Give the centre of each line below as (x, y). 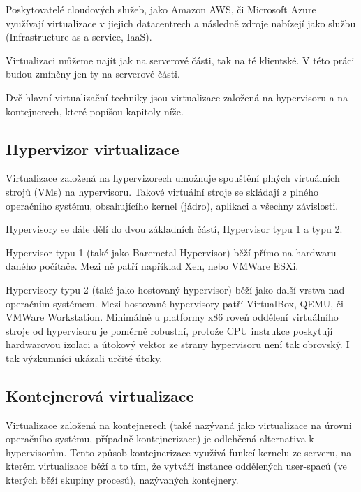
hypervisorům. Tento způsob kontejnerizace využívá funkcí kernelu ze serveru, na (179, 452)
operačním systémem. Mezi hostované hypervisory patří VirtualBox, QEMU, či (175, 303)
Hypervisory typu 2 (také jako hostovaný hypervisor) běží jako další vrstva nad (175, 289)
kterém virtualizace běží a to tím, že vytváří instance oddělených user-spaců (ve (176, 466)
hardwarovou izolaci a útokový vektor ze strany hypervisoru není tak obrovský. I (178, 344)
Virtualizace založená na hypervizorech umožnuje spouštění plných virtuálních (173, 178)
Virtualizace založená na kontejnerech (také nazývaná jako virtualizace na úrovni (179, 425)
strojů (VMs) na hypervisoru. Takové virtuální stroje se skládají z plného (162, 191)
